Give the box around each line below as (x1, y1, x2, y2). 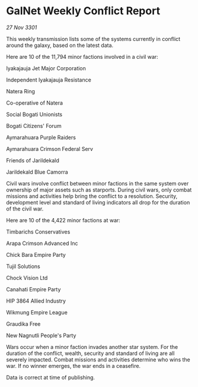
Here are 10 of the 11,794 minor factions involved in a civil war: (6, 53, 158, 60)
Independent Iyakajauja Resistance (6, 76, 92, 83)
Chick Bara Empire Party (6, 251, 66, 258)
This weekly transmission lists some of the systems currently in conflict (6, 35, 181, 42)
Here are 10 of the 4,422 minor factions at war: (6, 216, 120, 224)
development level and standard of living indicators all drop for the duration (6, 199, 190, 206)
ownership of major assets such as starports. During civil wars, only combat (6, 186, 192, 193)
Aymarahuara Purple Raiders (6, 134, 76, 141)
